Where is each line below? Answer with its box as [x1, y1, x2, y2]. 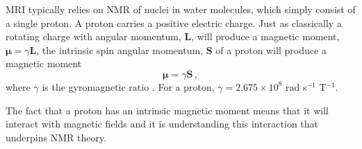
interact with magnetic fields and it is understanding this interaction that [6, 116, 319, 131]
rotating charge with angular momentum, [6, 29, 181, 44]
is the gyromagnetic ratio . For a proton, [42, 79, 215, 94]
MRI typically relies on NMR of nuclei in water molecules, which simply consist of [6, 2, 356, 16]
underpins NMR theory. [6, 130, 107, 144]
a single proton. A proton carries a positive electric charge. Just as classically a [6, 15, 342, 30]
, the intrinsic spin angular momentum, [36, 42, 204, 57]
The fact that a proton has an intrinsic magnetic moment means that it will [6, 103, 329, 117]
